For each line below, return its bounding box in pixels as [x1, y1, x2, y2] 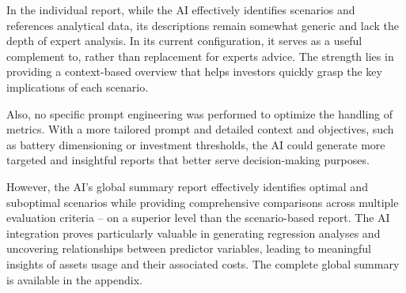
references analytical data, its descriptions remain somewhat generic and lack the [6, 17, 399, 33]
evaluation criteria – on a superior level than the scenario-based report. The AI [6, 209, 390, 226]
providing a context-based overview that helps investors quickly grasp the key [6, 63, 382, 80]
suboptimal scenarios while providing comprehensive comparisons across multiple [6, 193, 399, 210]
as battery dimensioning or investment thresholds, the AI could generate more [6, 136, 385, 152]
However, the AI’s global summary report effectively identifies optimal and [6, 178, 368, 194]
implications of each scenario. [6, 78, 149, 95]
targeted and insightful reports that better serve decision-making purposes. [6, 152, 370, 168]
